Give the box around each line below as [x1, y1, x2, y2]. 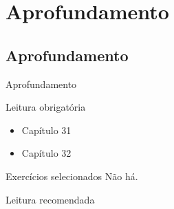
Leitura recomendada [6, 192, 95, 206]
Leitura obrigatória [6, 100, 86, 114]
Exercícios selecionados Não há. [6, 168, 138, 183]
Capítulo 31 [21, 122, 72, 137]
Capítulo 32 [21, 146, 72, 160]
